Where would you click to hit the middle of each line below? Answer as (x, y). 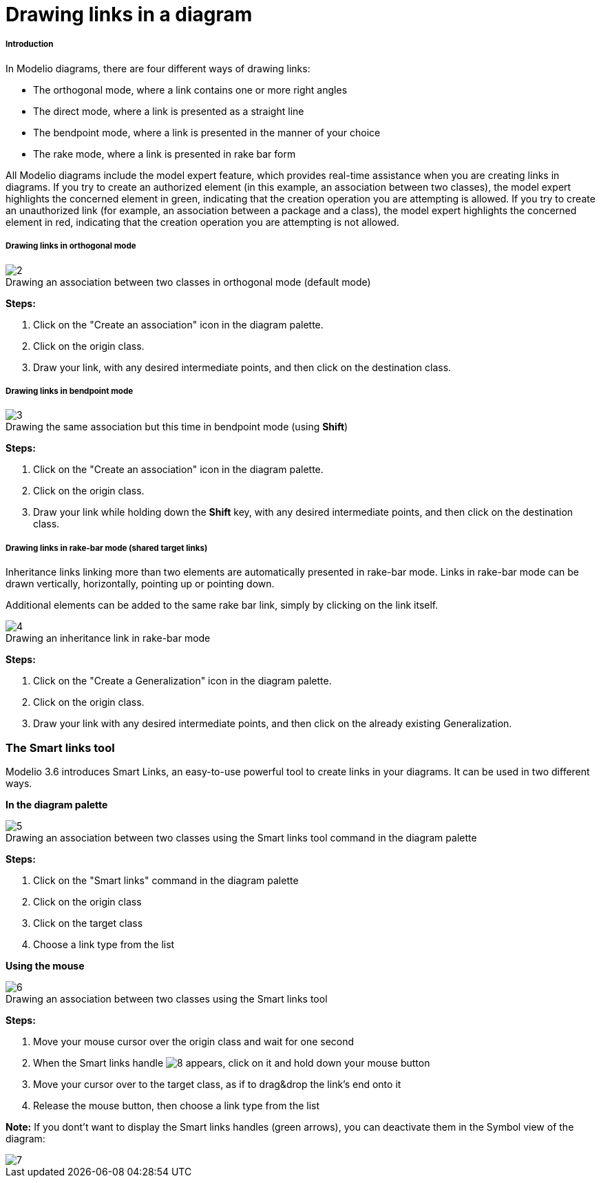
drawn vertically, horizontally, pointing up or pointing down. (140, 584)
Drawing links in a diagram (129, 14)
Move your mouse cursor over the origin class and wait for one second (194, 1041)
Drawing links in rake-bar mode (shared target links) (107, 548)
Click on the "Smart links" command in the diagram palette (166, 880)
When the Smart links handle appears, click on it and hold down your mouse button (232, 1062)
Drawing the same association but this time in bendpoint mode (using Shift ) (177, 427)
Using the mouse (45, 965)
